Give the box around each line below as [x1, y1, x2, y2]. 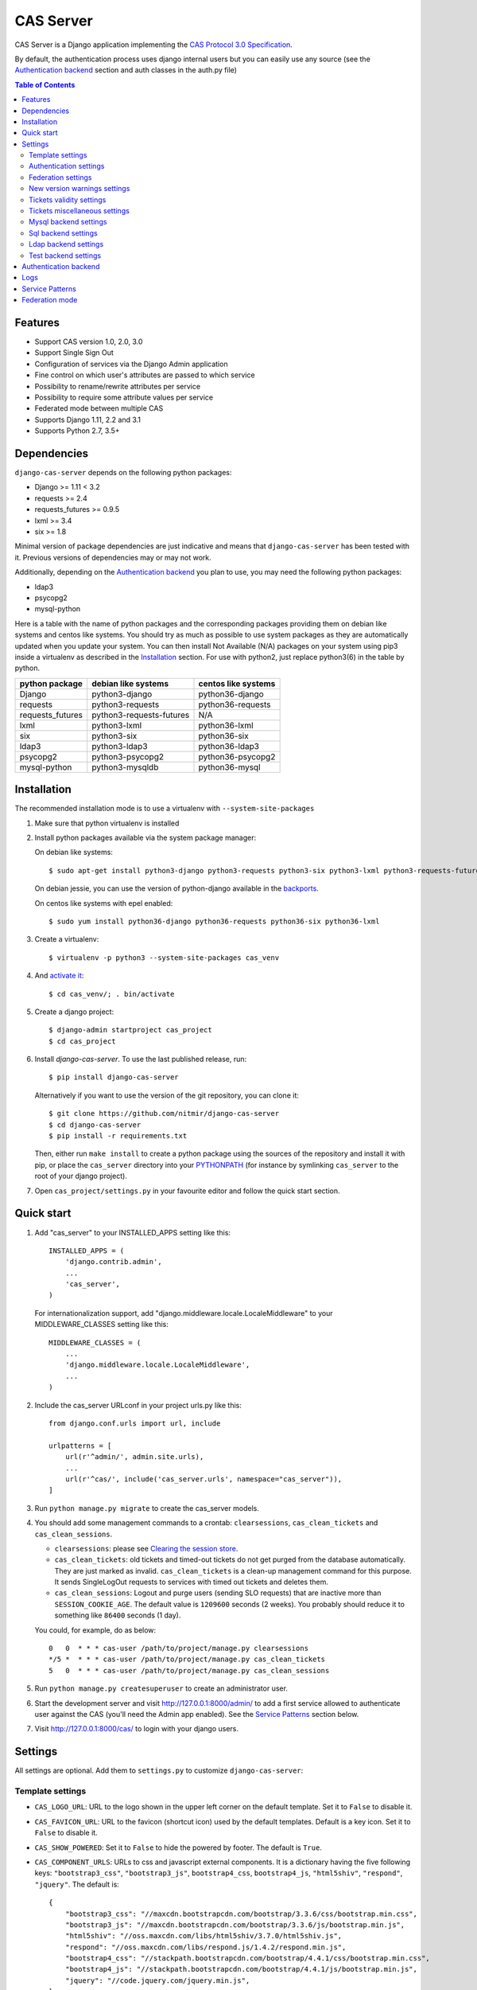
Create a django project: [34, 1007, 114, 1016]
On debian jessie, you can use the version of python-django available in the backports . [34, 884, 320, 893]
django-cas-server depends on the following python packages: [14, 468, 232, 478]
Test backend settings [29, 251, 102, 260]
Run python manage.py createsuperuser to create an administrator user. [34, 1684, 288, 1693]
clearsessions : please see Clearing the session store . [54, 1543, 238, 1553]
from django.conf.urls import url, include [48, 1418, 221, 1428]
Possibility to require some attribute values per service [34, 392, 214, 402]
